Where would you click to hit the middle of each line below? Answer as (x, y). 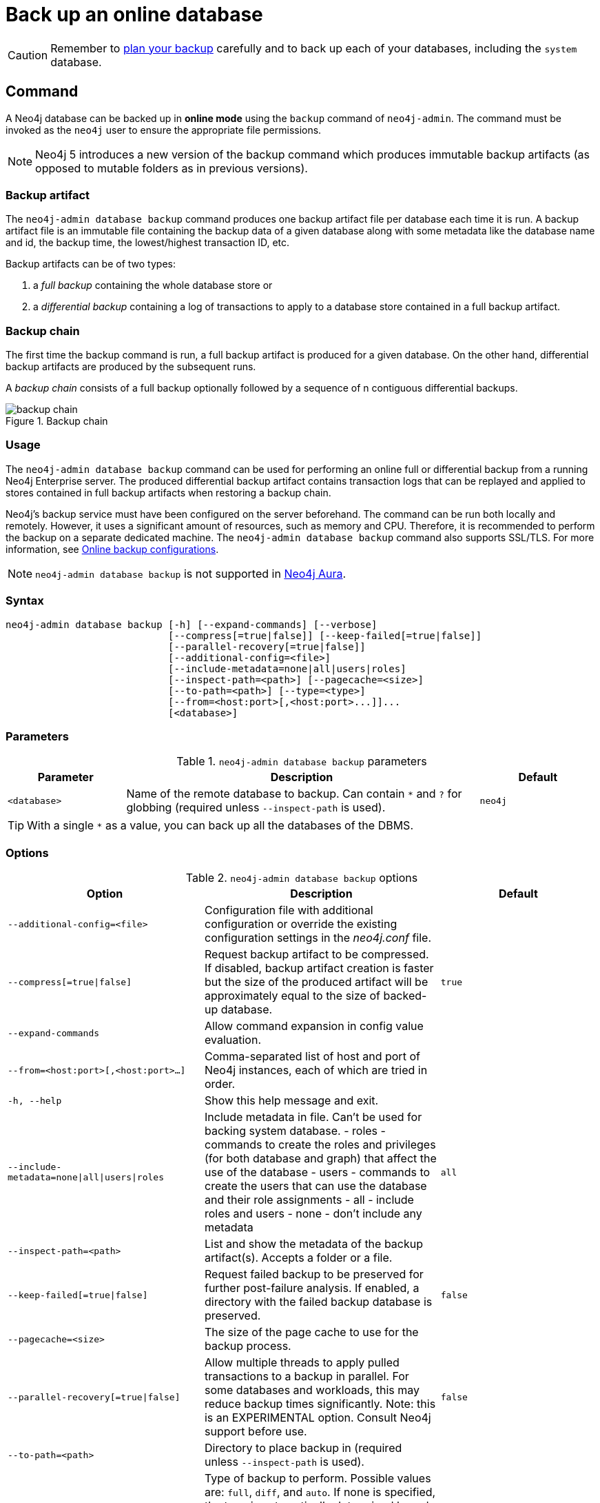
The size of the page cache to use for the (311, 1332)
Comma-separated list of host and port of (312, 1057)
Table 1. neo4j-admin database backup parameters (302, 761)
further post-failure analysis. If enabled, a (312, 1288)
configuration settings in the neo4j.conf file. (318, 938)
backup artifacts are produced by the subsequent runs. (131, 367)
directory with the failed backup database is (318, 1302)
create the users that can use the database (315, 1186)
